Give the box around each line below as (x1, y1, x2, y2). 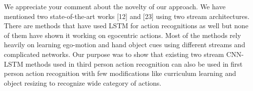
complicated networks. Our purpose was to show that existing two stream (4, 49, 224, 59)
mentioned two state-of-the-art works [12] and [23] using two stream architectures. (4, 11, 250, 21)
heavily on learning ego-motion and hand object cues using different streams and (4, 39, 245, 50)
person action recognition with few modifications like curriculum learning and (4, 68, 236, 78)
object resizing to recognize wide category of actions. (4, 77, 162, 88)
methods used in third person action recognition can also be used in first (25, 58, 243, 69)
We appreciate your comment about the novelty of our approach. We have (4, 1, 226, 11)
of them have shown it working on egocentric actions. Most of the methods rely (4, 30, 241, 40)
